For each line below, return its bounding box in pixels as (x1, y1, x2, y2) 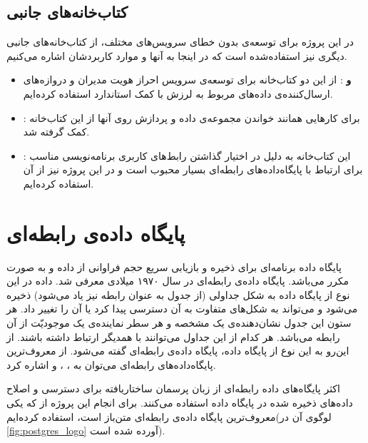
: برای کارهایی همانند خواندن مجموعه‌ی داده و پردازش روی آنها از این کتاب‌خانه (23, 110, 360, 125)
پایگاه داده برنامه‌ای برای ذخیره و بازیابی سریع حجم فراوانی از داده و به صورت (6, 259, 342, 274)
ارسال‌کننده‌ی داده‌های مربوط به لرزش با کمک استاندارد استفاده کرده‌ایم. (23, 86, 333, 101)
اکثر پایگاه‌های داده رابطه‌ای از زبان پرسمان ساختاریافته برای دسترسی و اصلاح (6, 381, 340, 396)
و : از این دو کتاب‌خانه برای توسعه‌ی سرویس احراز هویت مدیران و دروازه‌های (23, 72, 352, 87)
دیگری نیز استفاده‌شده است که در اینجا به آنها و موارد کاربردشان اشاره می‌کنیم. (6, 48, 347, 63)
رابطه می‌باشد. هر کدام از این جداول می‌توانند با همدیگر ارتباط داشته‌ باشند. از (6, 329, 340, 344)
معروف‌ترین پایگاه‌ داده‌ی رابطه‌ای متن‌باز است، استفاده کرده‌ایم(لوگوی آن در (6, 409, 332, 424)
